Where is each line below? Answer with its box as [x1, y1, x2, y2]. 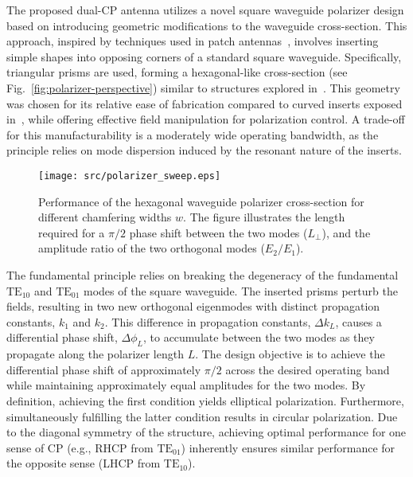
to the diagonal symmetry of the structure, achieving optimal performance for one [6, 424, 407, 440]
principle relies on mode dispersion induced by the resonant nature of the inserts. [6, 142, 402, 158]
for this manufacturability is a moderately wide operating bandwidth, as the [6, 126, 379, 143]
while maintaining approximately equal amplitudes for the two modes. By [6, 377, 366, 393]
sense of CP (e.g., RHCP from [6, 439, 154, 455]
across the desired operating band [225, 361, 390, 377]
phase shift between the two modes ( [129, 224, 308, 240]
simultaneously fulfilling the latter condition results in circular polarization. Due [6, 408, 398, 424]
